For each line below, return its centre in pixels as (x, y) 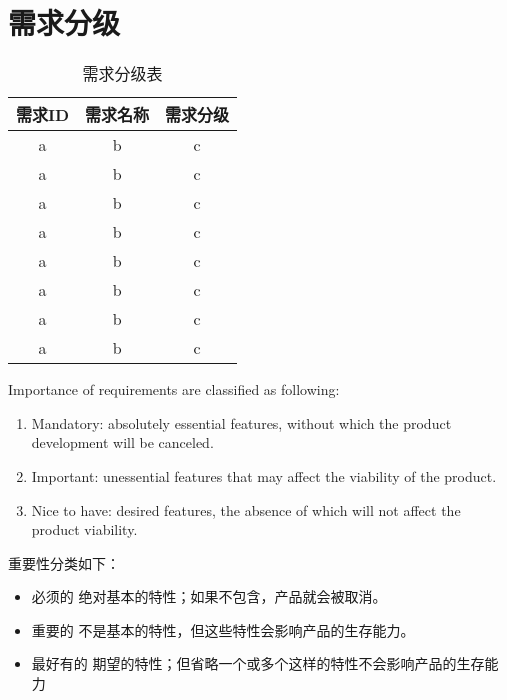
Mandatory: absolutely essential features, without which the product (241, 422)
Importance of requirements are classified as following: (174, 389)
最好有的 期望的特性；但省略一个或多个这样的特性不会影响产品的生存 (258, 663)
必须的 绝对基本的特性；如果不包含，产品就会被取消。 (209, 596)
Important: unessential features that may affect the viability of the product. (264, 475)
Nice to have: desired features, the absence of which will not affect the (246, 509)
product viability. (84, 529)
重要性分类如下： (64, 562)
